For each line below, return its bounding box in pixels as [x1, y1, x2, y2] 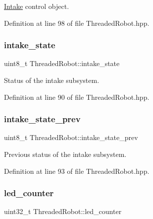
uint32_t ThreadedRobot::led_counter [4, 206, 122, 217]
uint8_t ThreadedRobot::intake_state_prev [4, 132, 138, 143]
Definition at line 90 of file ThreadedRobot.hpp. [4, 91, 150, 102]
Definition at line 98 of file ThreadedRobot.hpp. [4, 17, 150, 28]
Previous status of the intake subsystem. [4, 149, 127, 159]
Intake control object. [4, 1, 69, 11]
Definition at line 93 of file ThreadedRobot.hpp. [4, 165, 150, 176]
